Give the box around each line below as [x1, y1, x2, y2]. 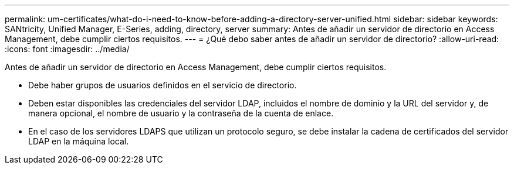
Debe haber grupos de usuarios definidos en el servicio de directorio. [28, 80, 297, 90]
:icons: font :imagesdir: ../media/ [5, 44, 130, 54]
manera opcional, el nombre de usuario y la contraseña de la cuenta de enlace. [28, 108, 334, 118]
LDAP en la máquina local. [28, 136, 129, 146]
